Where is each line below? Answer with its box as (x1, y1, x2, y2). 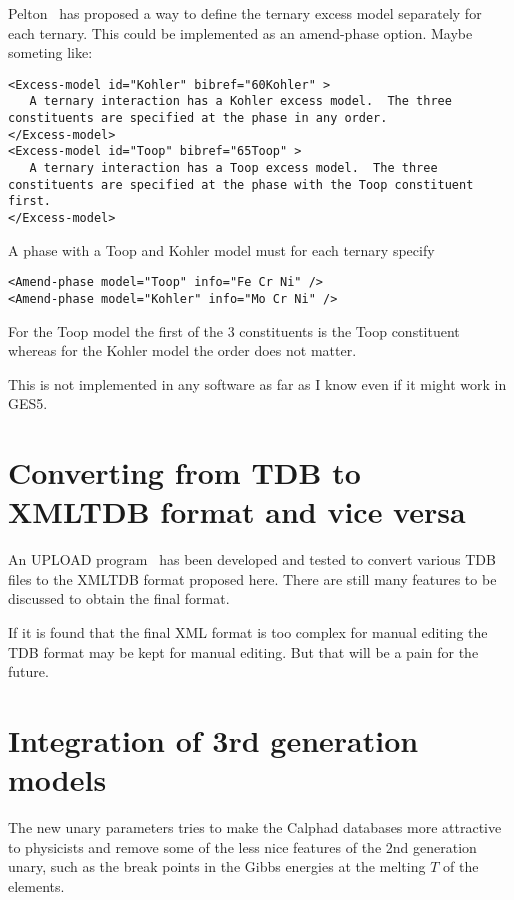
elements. (8, 875, 65, 896)
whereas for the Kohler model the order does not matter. (8, 340, 357, 361)
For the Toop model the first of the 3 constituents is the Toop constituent (8, 320, 460, 341)
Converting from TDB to (8, 452, 361, 493)
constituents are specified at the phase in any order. (8, 111, 388, 126)
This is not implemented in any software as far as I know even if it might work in (8, 373, 507, 394)
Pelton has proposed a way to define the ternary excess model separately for (8, 3, 482, 23)
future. (8, 661, 49, 682)
